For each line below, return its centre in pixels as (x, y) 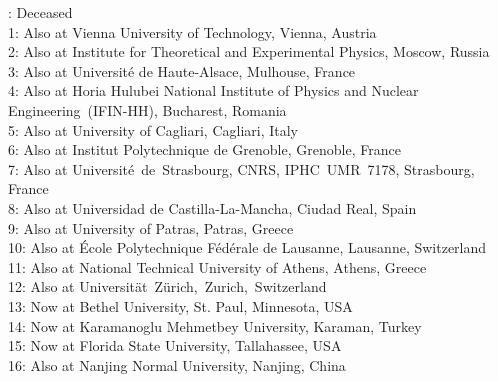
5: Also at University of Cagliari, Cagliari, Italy (153, 129)
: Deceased (40, 12)
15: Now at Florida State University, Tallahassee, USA (175, 345)
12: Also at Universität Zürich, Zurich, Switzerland (167, 286)
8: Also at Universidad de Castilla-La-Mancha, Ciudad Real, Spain (212, 207)
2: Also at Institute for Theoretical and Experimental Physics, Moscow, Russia (249, 51)
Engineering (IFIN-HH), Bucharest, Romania (147, 109)
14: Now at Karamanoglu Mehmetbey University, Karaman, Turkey (215, 325)
